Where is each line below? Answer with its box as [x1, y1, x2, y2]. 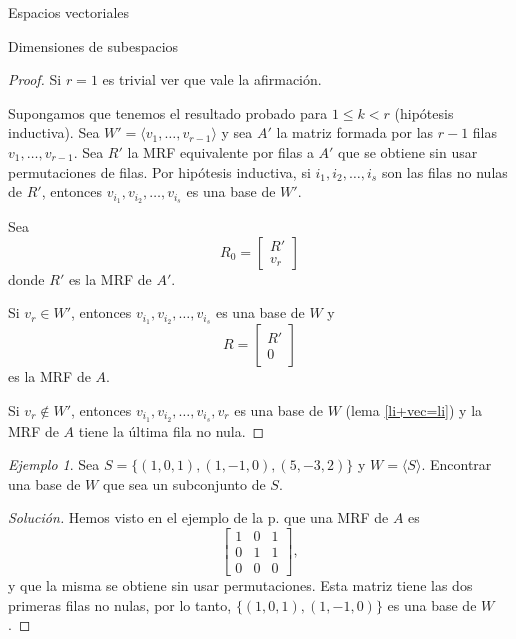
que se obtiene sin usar [338, 141, 478, 162]
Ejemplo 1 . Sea [8, 454, 100, 475]
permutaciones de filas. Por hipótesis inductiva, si [8, 161, 311, 182]
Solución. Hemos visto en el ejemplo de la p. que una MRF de [8, 507, 389, 528]
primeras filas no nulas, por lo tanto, [8, 594, 232, 615]
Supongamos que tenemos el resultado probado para [8, 102, 328, 123]
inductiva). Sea [8, 122, 100, 143]
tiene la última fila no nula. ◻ [78, 420, 265, 441]
